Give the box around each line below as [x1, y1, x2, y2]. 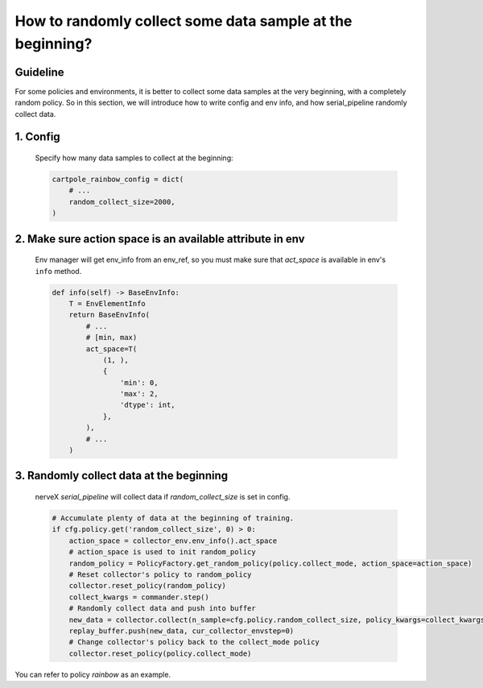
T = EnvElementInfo [68, 299, 147, 308]
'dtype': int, [119, 400, 176, 410]
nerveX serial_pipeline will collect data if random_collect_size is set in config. [35, 492, 291, 502]
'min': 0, [119, 378, 159, 387]
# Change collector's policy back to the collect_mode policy [68, 637, 320, 647]
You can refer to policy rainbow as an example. [14, 669, 171, 679]
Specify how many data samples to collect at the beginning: [35, 153, 233, 163]
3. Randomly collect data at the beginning [14, 469, 229, 483]
